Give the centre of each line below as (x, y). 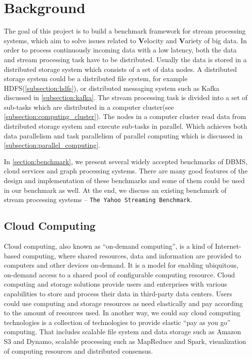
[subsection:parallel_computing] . (52, 145)
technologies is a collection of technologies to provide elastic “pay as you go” (117, 322)
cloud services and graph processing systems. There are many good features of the (126, 171)
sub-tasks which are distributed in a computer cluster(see (89, 107)
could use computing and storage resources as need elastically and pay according (124, 303)
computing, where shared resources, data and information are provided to (132, 255)
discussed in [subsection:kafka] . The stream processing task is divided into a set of (126, 97)
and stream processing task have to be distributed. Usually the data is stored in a (125, 59)
